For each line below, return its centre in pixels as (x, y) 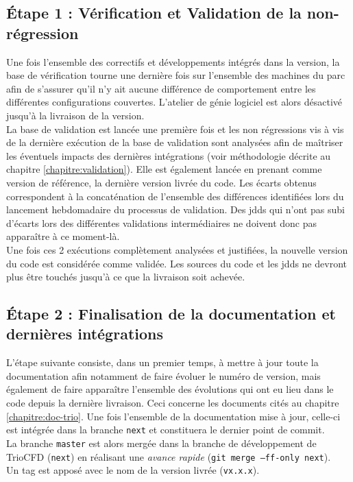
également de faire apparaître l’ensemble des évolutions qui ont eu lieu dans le (170, 389)
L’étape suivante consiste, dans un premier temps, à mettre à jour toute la (162, 362)
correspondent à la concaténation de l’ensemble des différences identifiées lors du (175, 196)
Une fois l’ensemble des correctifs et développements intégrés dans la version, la (173, 61)
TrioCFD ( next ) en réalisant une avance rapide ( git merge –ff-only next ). (169, 456)
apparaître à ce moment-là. (63, 236)
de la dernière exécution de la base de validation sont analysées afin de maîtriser (175, 142)
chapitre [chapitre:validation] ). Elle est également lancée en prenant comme (164, 169)
